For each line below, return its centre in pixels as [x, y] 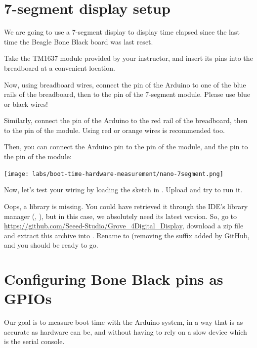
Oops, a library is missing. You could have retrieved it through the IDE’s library [126, 206]
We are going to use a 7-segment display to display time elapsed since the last [122, 32]
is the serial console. [34, 341]
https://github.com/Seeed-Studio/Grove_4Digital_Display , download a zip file [124, 226]
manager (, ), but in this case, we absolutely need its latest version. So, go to [121, 216]
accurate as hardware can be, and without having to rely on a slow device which [126, 331]
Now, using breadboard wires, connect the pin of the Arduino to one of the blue [125, 84]
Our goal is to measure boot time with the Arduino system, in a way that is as [124, 322]
